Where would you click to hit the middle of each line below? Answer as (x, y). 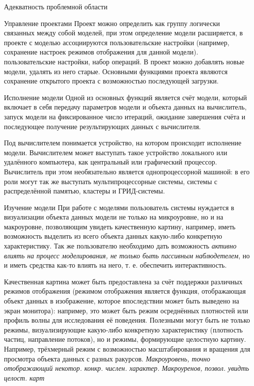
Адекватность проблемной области (56, 6)
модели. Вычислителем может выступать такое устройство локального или (116, 152)
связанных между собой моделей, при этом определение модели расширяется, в (124, 33)
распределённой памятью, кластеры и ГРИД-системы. (85, 191)
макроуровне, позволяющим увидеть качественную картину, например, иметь (120, 226)
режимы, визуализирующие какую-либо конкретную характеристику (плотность (123, 329)
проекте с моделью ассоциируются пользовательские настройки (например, (117, 42)
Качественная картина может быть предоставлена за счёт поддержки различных (123, 281)
